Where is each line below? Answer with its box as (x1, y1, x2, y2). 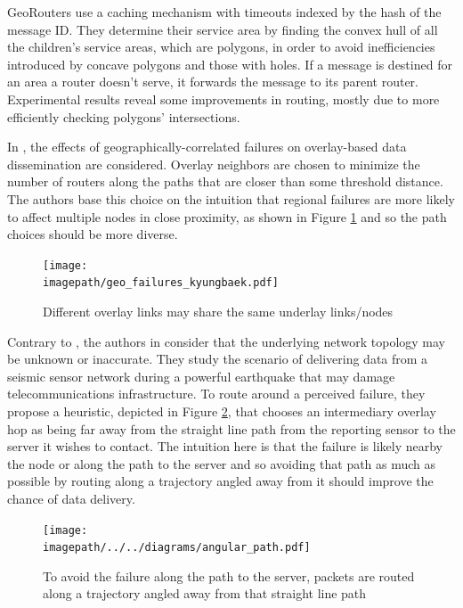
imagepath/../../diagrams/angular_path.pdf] (43, 541, 311, 555)
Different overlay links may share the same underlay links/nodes (43, 302, 394, 321)
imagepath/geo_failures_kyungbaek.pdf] (43, 276, 279, 290)
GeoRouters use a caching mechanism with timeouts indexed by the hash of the (7, 3, 442, 21)
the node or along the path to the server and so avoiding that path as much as (7, 454, 436, 472)
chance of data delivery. (7, 489, 135, 507)
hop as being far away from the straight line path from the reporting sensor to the (7, 419, 456, 438)
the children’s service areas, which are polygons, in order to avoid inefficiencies (7, 37, 435, 56)
